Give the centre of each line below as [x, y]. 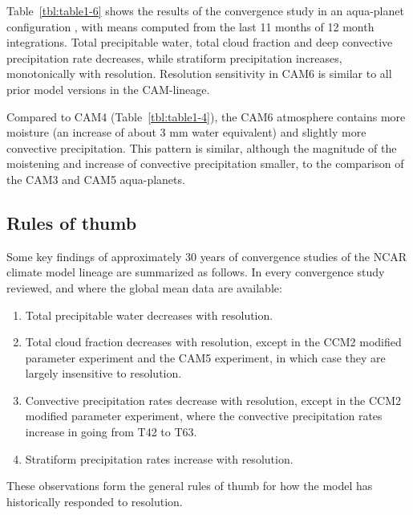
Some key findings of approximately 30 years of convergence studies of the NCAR [207, 256]
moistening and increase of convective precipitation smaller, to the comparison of [205, 163]
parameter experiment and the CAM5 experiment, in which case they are [205, 357]
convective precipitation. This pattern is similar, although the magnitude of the [202, 147]
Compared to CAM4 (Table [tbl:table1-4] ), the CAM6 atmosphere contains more [206, 116]
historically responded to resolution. [95, 501]
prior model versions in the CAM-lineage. [108, 89]
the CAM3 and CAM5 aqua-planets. [96, 179]
